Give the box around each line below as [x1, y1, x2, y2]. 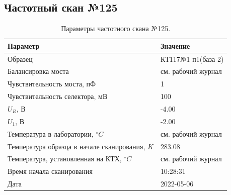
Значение [160, 40, 190, 51]
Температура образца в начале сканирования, [8, 141, 145, 151]
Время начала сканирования [8, 166, 93, 176]
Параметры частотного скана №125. [61, 23, 171, 34]
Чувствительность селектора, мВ [8, 91, 108, 102]
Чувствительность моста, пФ [8, 78, 96, 89]
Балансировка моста [8, 66, 69, 76]
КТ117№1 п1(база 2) [160, 53, 224, 64]
